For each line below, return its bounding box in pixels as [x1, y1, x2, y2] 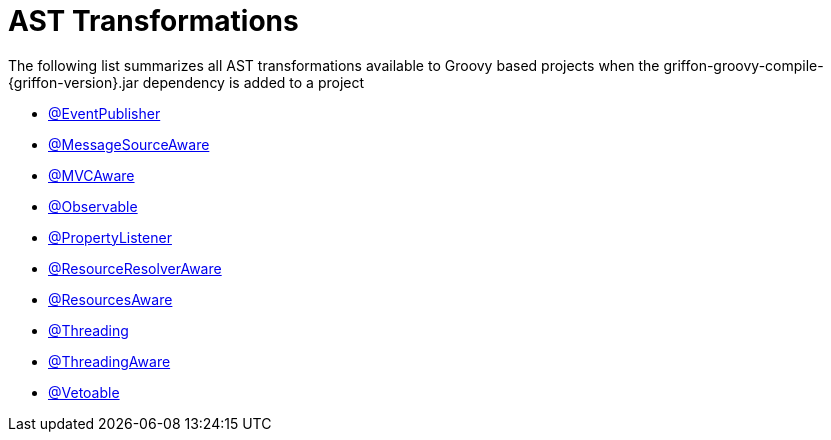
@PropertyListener [48, 228, 172, 246]
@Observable [48, 197, 138, 215]
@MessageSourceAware [48, 135, 210, 153]
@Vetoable [48, 383, 120, 401]
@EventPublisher [48, 104, 161, 122]
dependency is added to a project [142, 73, 365, 91]
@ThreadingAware [48, 352, 171, 370]
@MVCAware [48, 166, 135, 184]
